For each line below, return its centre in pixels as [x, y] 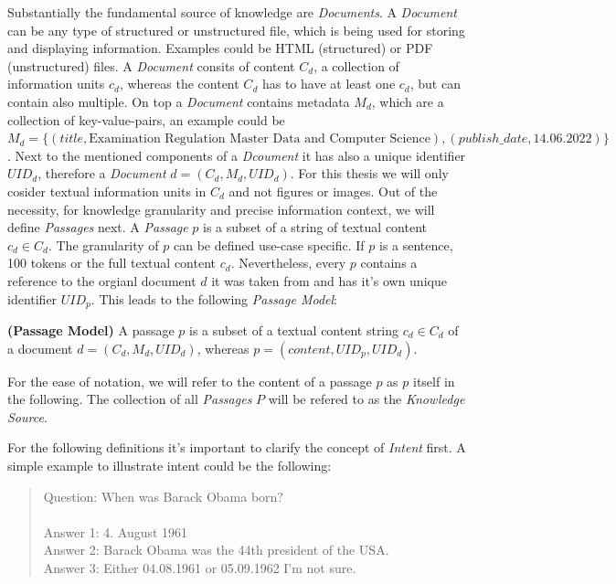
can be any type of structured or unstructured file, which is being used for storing [236, 30]
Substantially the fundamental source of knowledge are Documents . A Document [232, 12]
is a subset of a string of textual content [315, 227]
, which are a [408, 101]
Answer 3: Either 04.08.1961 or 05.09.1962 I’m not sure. [200, 567]
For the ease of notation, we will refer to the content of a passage [190, 381]
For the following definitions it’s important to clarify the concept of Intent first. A [237, 447]
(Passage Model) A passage [91, 329]
